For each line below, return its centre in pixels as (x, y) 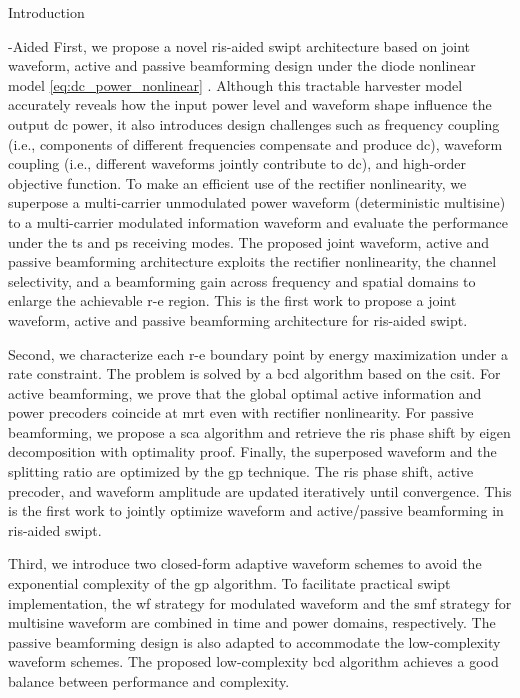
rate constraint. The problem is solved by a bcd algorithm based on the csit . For (254, 373)
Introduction (46, 12)
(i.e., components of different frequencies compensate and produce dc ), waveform (255, 143)
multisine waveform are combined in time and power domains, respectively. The (252, 622)
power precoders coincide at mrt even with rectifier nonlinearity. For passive (241, 412)
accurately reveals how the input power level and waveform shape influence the (250, 104)
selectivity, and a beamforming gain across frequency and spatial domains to (242, 280)
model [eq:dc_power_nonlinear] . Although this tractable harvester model (235, 84)
